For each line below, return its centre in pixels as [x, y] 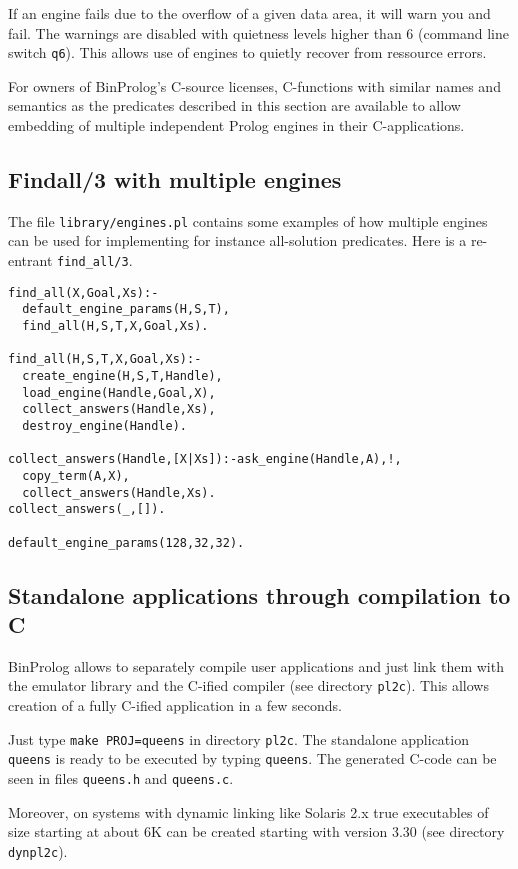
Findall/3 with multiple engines [175, 179]
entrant [30, 260]
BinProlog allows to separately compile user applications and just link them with [256, 665]
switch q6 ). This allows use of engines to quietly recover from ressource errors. [247, 52]
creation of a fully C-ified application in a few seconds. [175, 705]
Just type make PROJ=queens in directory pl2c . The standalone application [238, 738]
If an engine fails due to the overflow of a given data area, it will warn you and [249, 13]
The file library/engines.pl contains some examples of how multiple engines [248, 220]
